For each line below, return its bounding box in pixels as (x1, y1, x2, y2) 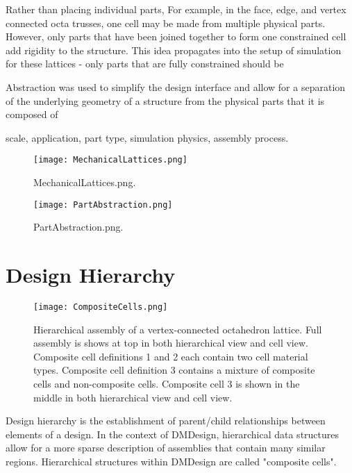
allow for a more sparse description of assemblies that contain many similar (6, 440, 326, 455)
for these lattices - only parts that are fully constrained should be (6, 56, 284, 71)
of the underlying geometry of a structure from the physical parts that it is (6, 93, 325, 108)
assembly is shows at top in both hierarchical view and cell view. (33, 335, 308, 350)
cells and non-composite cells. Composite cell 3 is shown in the (33, 376, 300, 390)
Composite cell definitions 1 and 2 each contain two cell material (33, 349, 308, 363)
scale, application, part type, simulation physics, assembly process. (6, 130, 289, 144)
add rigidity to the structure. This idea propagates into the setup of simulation (6, 42, 342, 57)
